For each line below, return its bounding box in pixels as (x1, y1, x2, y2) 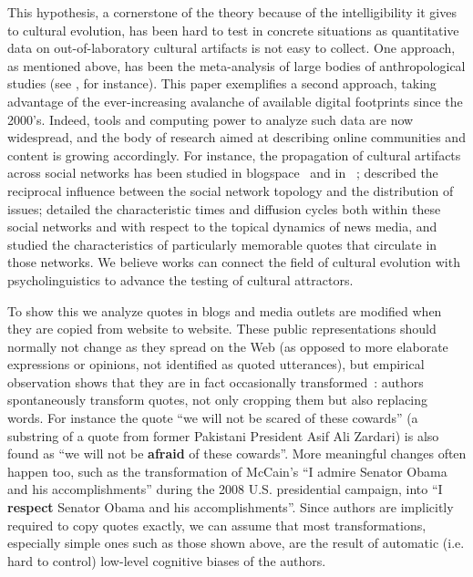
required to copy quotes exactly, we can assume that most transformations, (7, 515, 427, 534)
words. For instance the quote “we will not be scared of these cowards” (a (7, 408, 418, 428)
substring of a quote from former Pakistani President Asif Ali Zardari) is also (7, 426, 439, 445)
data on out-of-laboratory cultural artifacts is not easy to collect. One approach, (7, 38, 456, 57)
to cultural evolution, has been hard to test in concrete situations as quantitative (7, 20, 459, 39)
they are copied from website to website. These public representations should (7, 319, 437, 338)
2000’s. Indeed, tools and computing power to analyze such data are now (7, 109, 414, 129)
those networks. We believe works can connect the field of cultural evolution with (7, 252, 460, 272)
